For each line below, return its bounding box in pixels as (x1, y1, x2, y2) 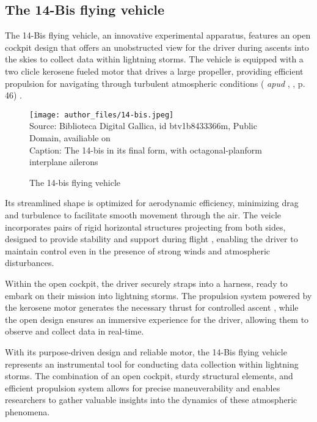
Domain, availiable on (29, 131, 111, 144)
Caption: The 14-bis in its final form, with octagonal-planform (29, 143, 262, 156)
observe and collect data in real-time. (5, 325, 144, 338)
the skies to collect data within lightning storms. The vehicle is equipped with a (5, 53, 304, 65)
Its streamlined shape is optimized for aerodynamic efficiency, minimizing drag (5, 196, 299, 209)
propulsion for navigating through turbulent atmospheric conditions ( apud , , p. (5, 76, 305, 89)
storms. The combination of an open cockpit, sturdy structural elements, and (5, 369, 293, 382)
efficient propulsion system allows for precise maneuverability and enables (5, 381, 280, 394)
